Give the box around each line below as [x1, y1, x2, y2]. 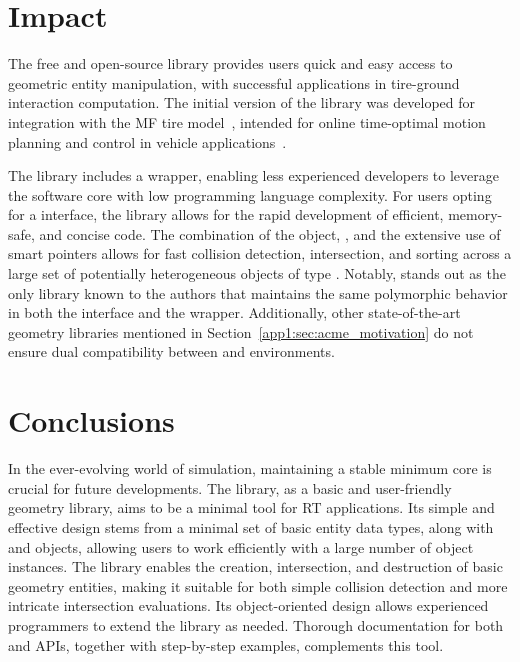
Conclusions [8, 400, 175, 441]
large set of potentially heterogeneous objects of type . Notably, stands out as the [8, 263, 506, 284]
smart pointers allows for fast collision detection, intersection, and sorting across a [8, 243, 512, 264]
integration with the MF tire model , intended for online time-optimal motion [8, 111, 486, 132]
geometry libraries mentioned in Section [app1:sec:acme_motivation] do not [8, 321, 474, 342]
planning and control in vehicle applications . [8, 131, 287, 152]
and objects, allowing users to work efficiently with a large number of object [8, 536, 474, 557]
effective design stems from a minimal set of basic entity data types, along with [8, 516, 494, 537]
